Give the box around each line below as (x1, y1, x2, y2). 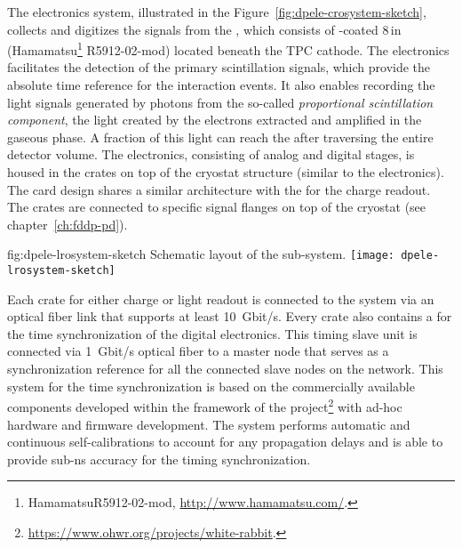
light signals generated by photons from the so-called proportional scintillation (7, 93, 434, 111)
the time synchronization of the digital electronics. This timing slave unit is (7, 324, 418, 342)
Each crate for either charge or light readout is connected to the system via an (7, 289, 434, 308)
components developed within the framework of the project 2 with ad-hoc (7, 395, 402, 415)
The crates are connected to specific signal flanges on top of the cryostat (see (7, 197, 426, 216)
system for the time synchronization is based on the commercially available (7, 376, 415, 395)
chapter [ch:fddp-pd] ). (7, 214, 128, 233)
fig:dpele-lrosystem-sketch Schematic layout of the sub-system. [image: (7, 245, 394, 263)
